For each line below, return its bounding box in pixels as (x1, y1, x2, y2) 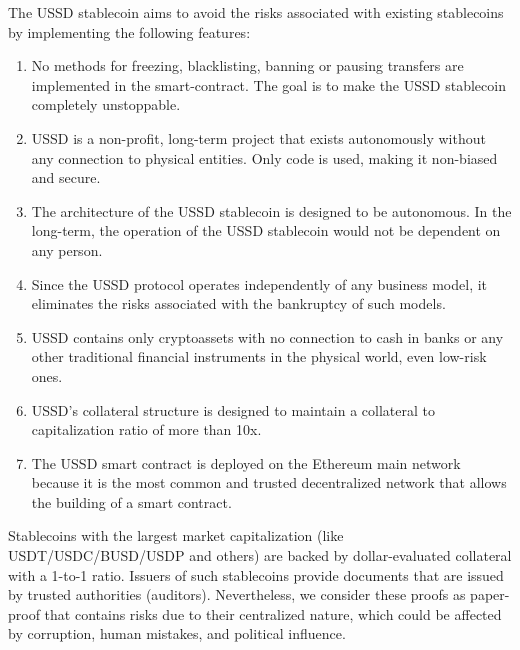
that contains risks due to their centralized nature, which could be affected (44, 603, 502, 624)
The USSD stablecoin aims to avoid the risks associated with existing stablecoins (8, 2, 504, 22)
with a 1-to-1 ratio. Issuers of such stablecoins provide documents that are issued (8, 564, 504, 585)
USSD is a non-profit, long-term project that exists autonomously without (31, 127, 486, 148)
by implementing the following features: (8, 21, 251, 42)
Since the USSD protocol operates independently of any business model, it (31, 273, 488, 294)
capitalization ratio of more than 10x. (31, 419, 262, 440)
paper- (470, 584, 510, 605)
